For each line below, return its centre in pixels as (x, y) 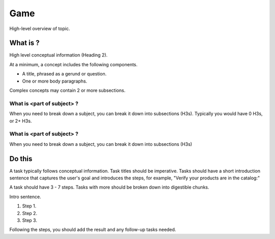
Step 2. (30, 213)
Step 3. (30, 220)
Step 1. (29, 206)
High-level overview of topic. (40, 29)
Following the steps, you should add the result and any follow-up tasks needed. (93, 230)
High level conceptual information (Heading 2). (59, 55)
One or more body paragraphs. (55, 81)
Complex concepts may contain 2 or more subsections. (67, 90)
